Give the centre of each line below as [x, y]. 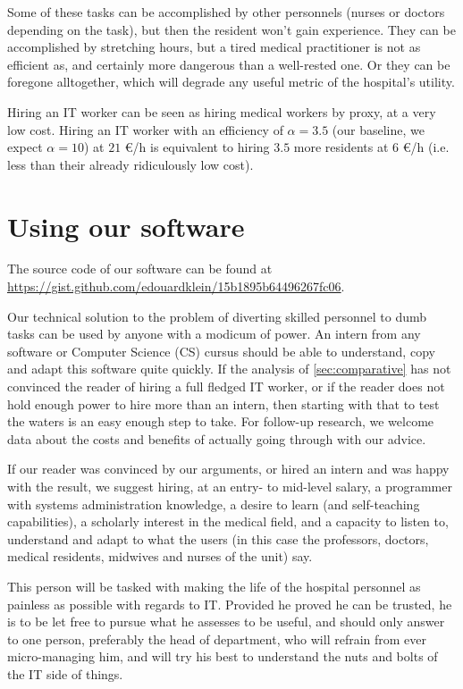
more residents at [341, 147]
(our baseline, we [378, 129]
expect [25, 147]
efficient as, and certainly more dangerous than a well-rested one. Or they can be [229, 64]
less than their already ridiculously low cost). [130, 164]
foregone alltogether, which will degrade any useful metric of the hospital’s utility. [231, 82]
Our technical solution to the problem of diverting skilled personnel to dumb [217, 316]
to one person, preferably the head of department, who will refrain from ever [217, 639]
